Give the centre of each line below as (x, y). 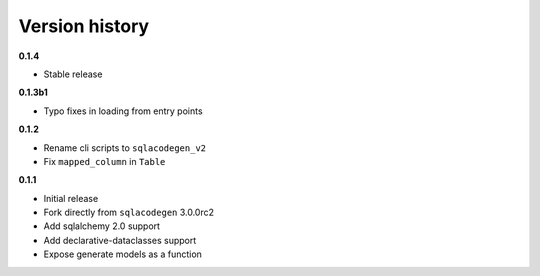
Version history (84, 26)
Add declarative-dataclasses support (120, 240)
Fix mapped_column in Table (104, 161)
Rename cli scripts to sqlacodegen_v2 (125, 147)
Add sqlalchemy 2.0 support (101, 226)
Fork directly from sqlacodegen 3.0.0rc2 (129, 212)
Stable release (73, 74)
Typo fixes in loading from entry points (123, 111)
